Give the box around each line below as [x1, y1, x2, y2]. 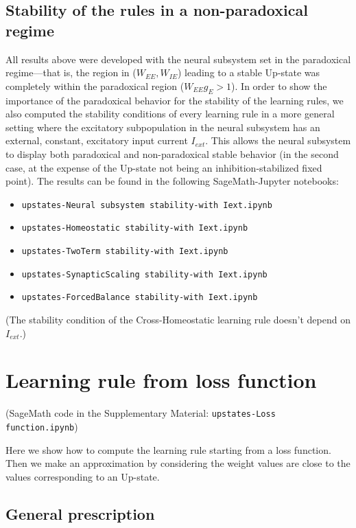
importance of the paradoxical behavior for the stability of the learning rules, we [5, 93, 344, 107]
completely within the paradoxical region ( [5, 78, 185, 93]
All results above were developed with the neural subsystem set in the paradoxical [5, 51, 351, 66]
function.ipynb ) [5, 419, 78, 433]
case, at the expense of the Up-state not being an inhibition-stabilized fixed [5, 160, 322, 174]
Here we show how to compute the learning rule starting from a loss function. [5, 442, 331, 457]
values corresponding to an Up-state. [5, 469, 160, 483]
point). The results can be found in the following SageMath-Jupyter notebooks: [5, 174, 339, 188]
